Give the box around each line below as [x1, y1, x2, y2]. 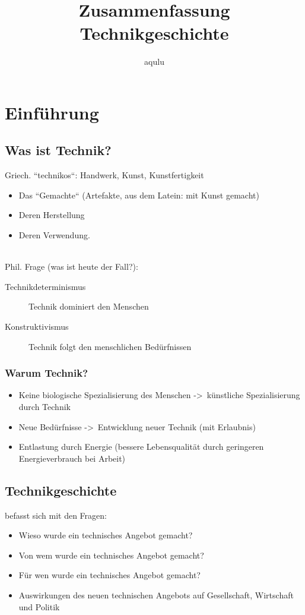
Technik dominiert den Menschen [28, 300, 149, 313]
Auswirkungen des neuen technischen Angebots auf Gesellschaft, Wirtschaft [18, 589, 294, 601]
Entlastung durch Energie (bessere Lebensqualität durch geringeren [18, 440, 264, 453]
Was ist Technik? [5, 141, 112, 159]
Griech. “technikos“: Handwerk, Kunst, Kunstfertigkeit [5, 169, 204, 181]
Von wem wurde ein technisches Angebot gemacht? [18, 548, 204, 561]
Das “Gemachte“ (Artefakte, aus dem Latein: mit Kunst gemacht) [18, 188, 259, 201]
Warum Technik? [5, 365, 88, 380]
